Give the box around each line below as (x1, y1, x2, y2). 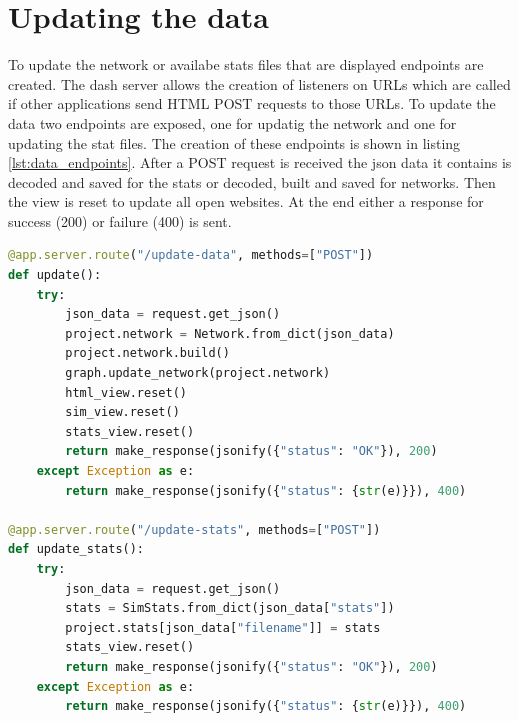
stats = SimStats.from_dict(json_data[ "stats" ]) (65, 601, 395, 616)
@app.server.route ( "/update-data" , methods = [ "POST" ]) (8, 248, 374, 263)
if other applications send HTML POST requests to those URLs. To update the (8, 93, 496, 114)
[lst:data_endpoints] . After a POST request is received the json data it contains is (8, 152, 512, 173)
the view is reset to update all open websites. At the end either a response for (8, 191, 484, 212)
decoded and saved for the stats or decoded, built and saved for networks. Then (8, 171, 496, 192)
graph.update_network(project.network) (65, 366, 331, 381)
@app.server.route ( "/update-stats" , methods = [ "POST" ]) (8, 522, 381, 537)
